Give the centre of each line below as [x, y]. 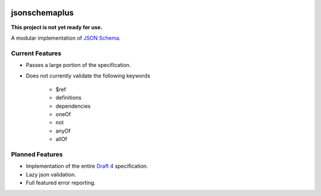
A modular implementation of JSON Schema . [66, 38]
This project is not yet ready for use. [57, 27]
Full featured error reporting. [61, 183]
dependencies [73, 106]
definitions [68, 98]
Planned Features [37, 154]
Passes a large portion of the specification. [78, 65]
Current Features [36, 53]
